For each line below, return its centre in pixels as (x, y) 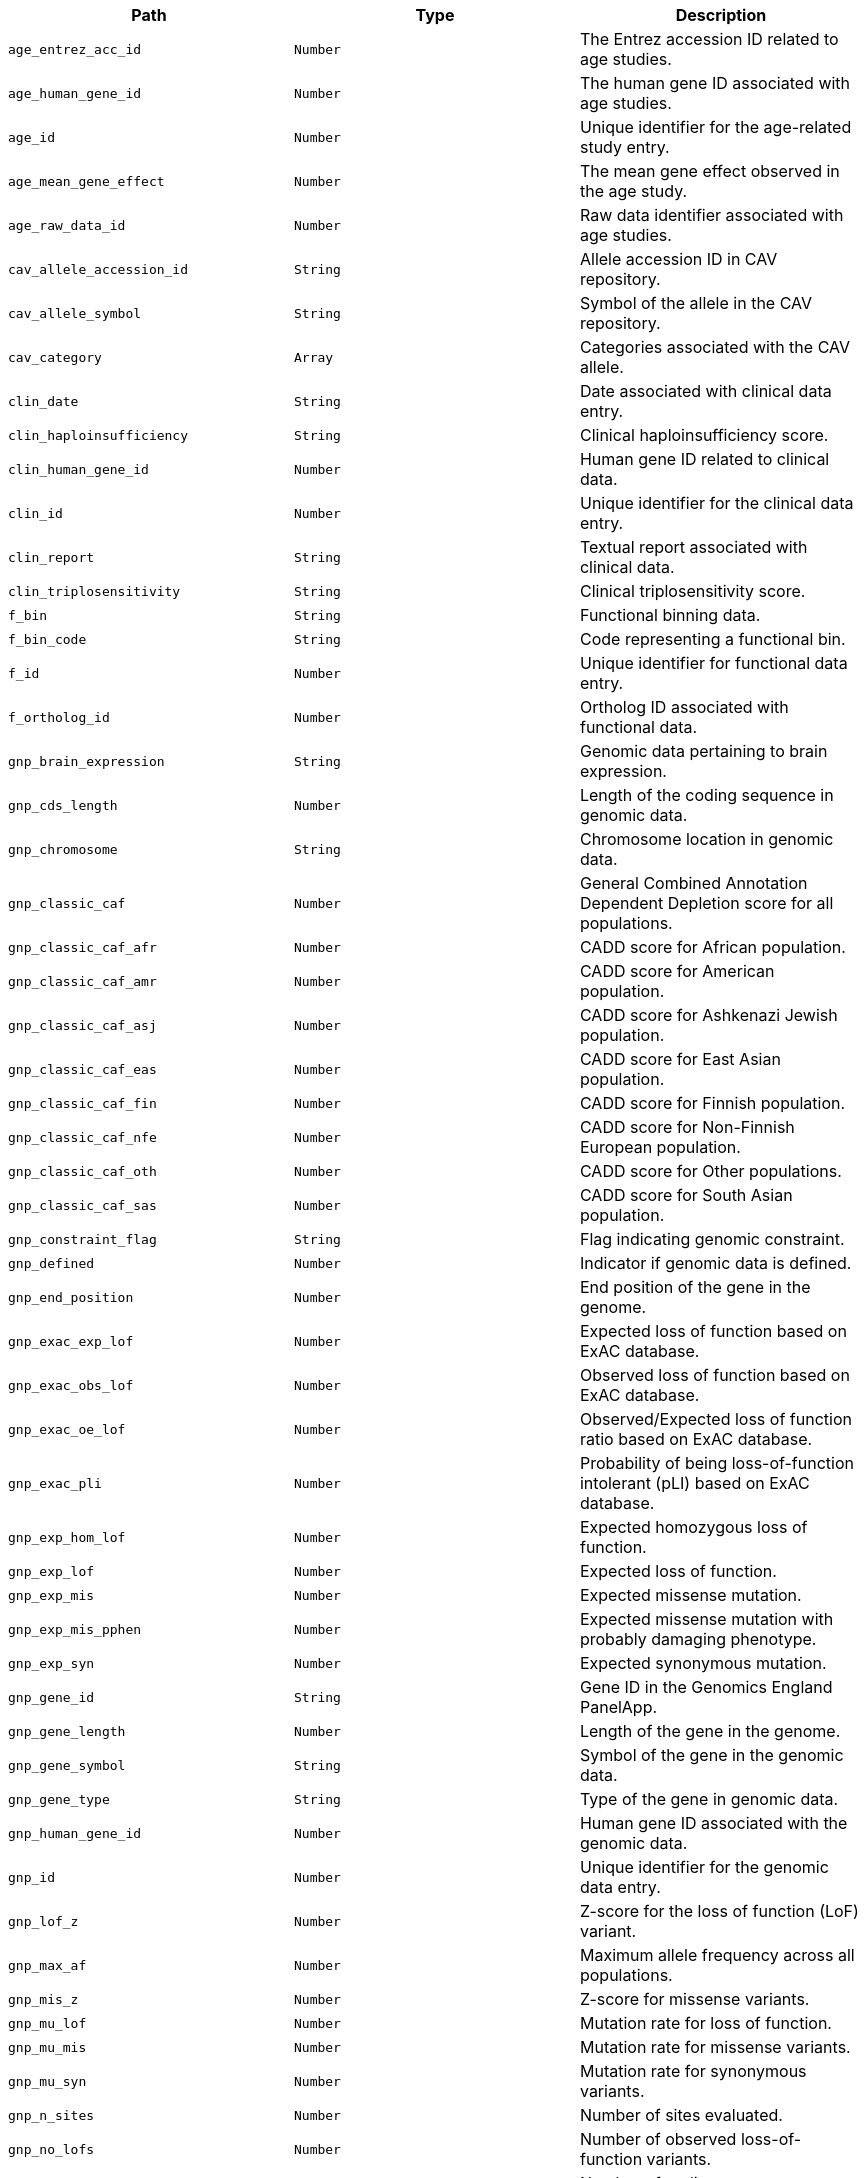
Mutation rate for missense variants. (715, 2047)
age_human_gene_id (75, 93)
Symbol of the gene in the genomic (711, 1755)
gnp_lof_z (43, 1921)
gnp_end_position (71, 1297)
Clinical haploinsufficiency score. (704, 435)
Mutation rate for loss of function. (705, 2023)
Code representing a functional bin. (712, 639)
